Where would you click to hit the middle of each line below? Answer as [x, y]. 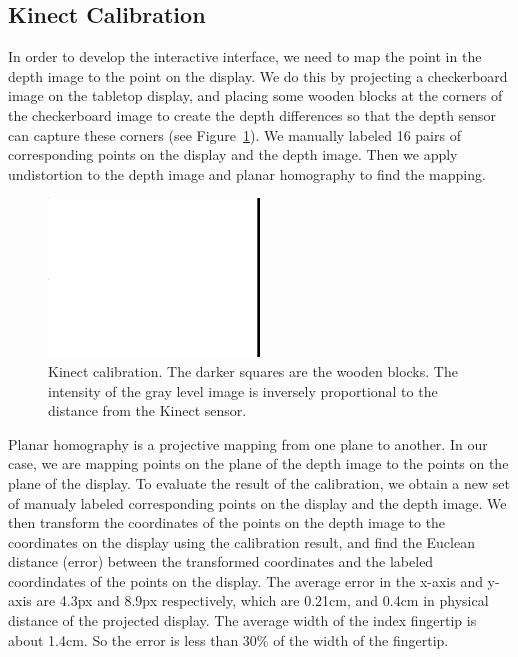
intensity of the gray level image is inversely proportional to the [243, 390]
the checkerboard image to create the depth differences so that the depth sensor [252, 114]
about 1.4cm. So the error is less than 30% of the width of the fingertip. [228, 639]
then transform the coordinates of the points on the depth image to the [227, 522]
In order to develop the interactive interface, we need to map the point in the [245, 56]
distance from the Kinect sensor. [147, 410]
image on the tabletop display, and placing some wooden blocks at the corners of [255, 95]
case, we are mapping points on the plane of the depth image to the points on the [258, 463]
